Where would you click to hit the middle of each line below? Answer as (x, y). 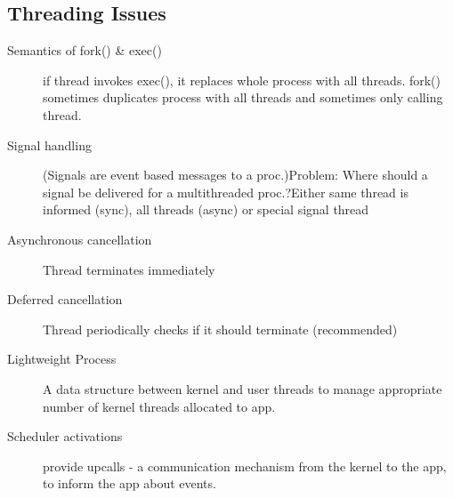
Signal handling (49, 145)
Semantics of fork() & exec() (85, 50)
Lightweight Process (62, 359)
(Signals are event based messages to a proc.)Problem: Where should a (235, 175)
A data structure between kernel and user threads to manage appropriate (243, 388)
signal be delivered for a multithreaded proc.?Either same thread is (226, 192)
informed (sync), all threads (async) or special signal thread (206, 209)
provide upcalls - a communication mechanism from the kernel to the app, (245, 466)
